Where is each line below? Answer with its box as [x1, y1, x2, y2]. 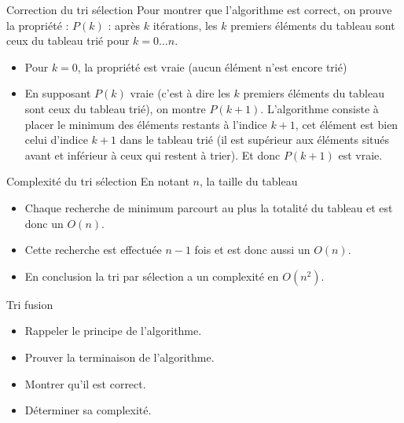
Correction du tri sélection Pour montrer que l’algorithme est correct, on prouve [6, 2, 392, 17]
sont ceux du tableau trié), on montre [24, 100, 206, 116]
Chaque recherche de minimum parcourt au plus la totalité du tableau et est [24, 199, 393, 215]
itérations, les [152, 17, 218, 33]
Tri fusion [6, 296, 53, 312]
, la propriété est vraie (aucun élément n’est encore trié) [77, 58, 347, 75]
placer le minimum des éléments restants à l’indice [24, 116, 267, 132]
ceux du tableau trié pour [6, 32, 130, 49]
